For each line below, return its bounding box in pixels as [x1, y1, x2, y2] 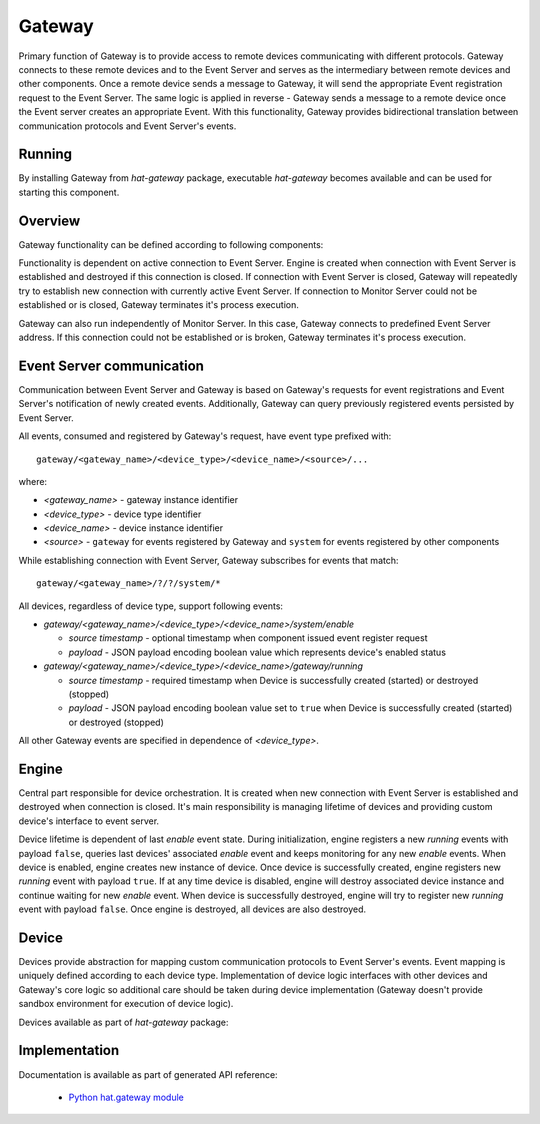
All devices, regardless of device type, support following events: [18, 600, 284, 612]
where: [18, 475, 48, 487]
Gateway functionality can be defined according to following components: [18, 238, 324, 250]
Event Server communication [18, 357, 205, 374]
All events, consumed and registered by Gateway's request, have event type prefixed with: [18, 430, 392, 442]
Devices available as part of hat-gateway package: [18, 1016, 229, 1028]
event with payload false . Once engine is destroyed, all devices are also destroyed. [18, 903, 367, 915]
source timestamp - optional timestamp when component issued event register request [68, 632, 428, 644]
